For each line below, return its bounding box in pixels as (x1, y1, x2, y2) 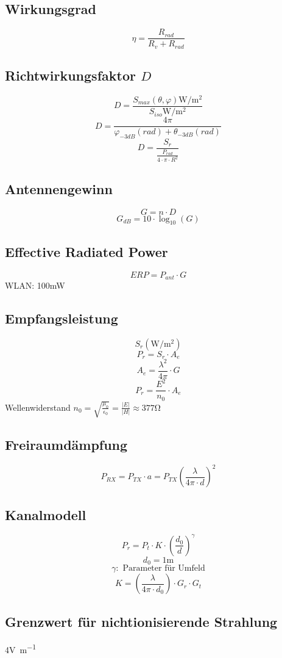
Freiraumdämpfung (5, 435, 128, 454)
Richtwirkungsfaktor (5, 66, 136, 85)
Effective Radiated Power (5, 242, 168, 261)
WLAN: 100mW (5, 279, 65, 292)
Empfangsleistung (5, 309, 118, 328)
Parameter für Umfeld (122, 564, 205, 573)
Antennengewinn (5, 179, 113, 198)
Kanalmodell (5, 505, 86, 524)
